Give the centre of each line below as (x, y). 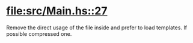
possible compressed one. (39, 33)
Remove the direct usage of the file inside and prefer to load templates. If (97, 27)
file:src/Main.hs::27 (57, 11)
